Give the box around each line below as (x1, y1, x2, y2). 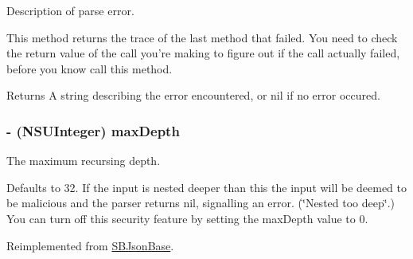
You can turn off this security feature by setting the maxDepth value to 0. (6, 210, 368, 226)
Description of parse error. (6, 2, 134, 18)
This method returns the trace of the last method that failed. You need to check (6, 29, 398, 45)
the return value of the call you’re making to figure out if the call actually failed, (6, 45, 400, 61)
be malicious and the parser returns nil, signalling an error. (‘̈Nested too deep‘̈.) (6, 194, 395, 211)
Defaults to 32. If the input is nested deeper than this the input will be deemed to (6, 179, 407, 195)
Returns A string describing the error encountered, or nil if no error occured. (6, 87, 380, 104)
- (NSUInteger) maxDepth (6, 120, 180, 140)
